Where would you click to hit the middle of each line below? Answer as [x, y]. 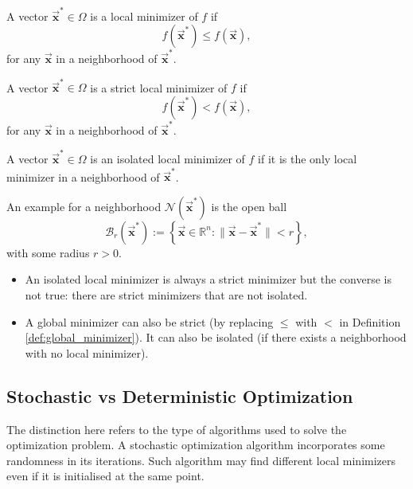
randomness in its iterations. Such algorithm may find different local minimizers [201, 460]
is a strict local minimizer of [159, 87]
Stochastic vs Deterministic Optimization [180, 395]
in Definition [370, 321]
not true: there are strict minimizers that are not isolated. [166, 295]
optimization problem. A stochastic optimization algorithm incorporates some [196, 445]
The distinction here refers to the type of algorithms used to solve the [177, 429]
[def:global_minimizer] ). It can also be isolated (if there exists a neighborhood [216, 337]
